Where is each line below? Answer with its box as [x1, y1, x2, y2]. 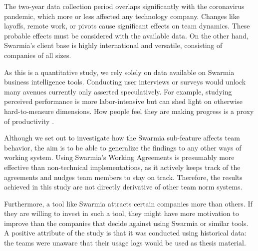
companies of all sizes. [4, 49, 71, 60]
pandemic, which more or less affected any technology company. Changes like [4, 10, 240, 21]
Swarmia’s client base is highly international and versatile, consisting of [4, 40, 223, 50]
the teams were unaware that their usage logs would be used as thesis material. [4, 237, 246, 248]
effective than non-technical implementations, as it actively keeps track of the [4, 161, 241, 172]
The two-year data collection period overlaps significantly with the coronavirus [4, 1, 245, 11]
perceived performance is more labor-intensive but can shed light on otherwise [4, 96, 243, 106]
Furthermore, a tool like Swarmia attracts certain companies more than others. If [4, 198, 253, 208]
